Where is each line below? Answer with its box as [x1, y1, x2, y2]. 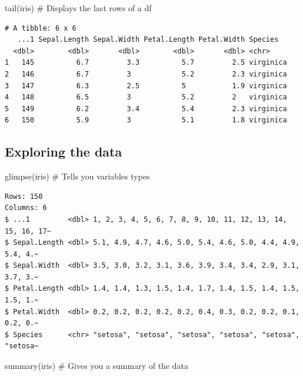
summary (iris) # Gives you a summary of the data [5, 360, 189, 372]
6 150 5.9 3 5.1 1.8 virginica [5, 116, 287, 125]
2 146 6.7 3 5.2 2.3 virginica [5, 69, 287, 78]
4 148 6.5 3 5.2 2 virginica [5, 93, 287, 102]
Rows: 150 [5, 192, 43, 201]
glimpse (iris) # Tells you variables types [5, 170, 150, 182]
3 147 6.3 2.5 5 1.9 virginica [5, 81, 287, 90]
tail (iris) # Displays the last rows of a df [5, 2, 152, 14]
